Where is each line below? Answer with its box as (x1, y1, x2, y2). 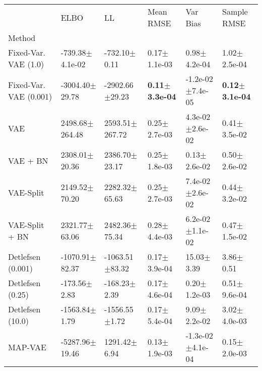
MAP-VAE (8, 341, 47, 353)
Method (8, 32, 36, 43)
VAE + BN (8, 154, 48, 166)
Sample (222, 6, 248, 17)
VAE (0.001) (8, 90, 52, 102)
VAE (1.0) (8, 58, 44, 70)
